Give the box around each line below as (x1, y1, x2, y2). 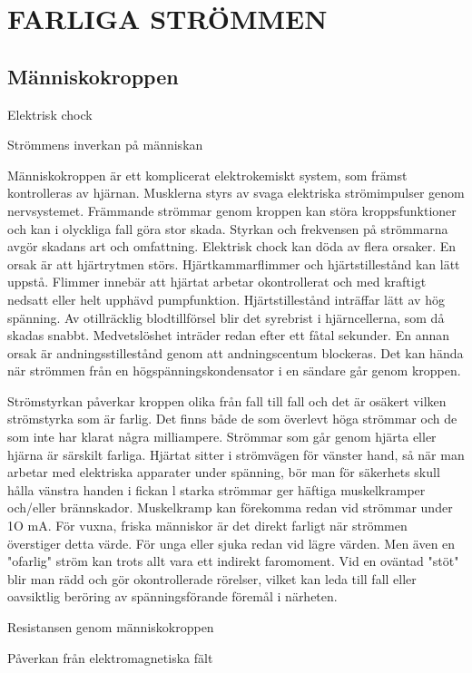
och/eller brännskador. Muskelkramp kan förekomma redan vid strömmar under (7, 498, 453, 517)
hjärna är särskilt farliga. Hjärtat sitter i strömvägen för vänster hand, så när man (7, 444, 465, 463)
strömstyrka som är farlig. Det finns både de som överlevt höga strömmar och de (7, 409, 457, 428)
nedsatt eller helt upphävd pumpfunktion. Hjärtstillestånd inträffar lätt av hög (7, 289, 445, 308)
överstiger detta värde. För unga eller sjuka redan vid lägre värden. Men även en (7, 533, 456, 552)
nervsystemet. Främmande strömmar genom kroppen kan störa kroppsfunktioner (7, 200, 457, 219)
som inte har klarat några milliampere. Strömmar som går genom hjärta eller (7, 427, 437, 446)
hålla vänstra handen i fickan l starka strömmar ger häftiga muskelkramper (7, 480, 426, 499)
